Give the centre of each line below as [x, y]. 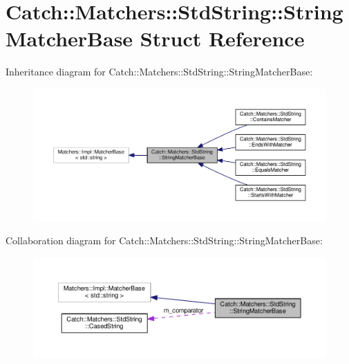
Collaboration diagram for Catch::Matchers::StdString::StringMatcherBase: [164, 240]
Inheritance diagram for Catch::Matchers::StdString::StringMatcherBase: [159, 72]
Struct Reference [222, 38]
